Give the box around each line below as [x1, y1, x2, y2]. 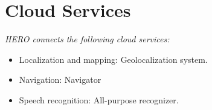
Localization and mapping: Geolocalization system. [19, 53, 208, 65]
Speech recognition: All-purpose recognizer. [19, 93, 179, 106]
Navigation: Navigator [19, 73, 101, 86]
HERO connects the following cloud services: [5, 33, 170, 45]
